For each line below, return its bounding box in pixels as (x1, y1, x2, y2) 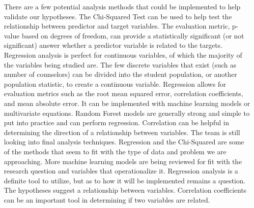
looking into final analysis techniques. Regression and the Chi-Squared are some (4, 137, 244, 147)
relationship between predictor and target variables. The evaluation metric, (4, 21, 230, 31)
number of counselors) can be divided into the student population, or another (4, 69, 237, 79)
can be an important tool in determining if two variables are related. (4, 194, 210, 205)
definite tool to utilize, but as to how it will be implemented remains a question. (4, 175, 246, 185)
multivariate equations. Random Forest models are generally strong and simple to (4, 107, 250, 118)
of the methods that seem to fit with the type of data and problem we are (4, 146, 226, 156)
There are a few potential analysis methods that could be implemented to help (4, 1, 241, 11)
